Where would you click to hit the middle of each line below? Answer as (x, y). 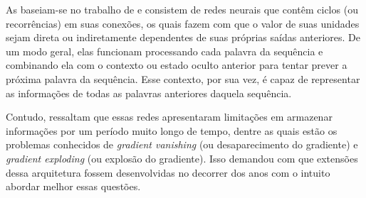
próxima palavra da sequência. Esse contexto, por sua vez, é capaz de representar (183, 78)
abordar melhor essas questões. (73, 186)
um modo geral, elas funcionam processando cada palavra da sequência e (164, 51)
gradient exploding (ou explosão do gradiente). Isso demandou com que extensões (182, 158)
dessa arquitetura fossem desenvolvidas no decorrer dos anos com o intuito (168, 172)
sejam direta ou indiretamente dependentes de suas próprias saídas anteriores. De (183, 37)
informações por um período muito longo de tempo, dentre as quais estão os (172, 130)
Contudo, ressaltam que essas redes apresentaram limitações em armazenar (169, 117)
